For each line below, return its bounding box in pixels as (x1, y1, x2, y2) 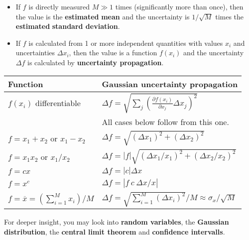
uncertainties (15, 47, 55, 58)
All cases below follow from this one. (102, 116, 229, 128)
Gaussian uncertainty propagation (102, 78, 238, 90)
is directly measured (28, 1, 90, 11)
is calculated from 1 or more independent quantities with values (28, 37, 223, 48)
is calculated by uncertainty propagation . (27, 57, 164, 67)
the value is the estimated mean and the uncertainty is (15, 11, 190, 21)
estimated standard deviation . (15, 21, 120, 31)
